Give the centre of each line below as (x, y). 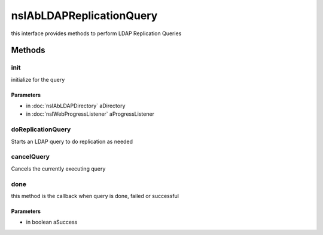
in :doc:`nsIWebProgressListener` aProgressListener (90, 114)
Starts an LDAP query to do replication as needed (72, 141)
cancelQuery (31, 157)
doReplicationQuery (41, 129)
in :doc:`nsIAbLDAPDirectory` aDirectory (76, 106)
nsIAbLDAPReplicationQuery (84, 16)
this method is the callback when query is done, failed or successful (95, 196)
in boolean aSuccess (52, 222)
